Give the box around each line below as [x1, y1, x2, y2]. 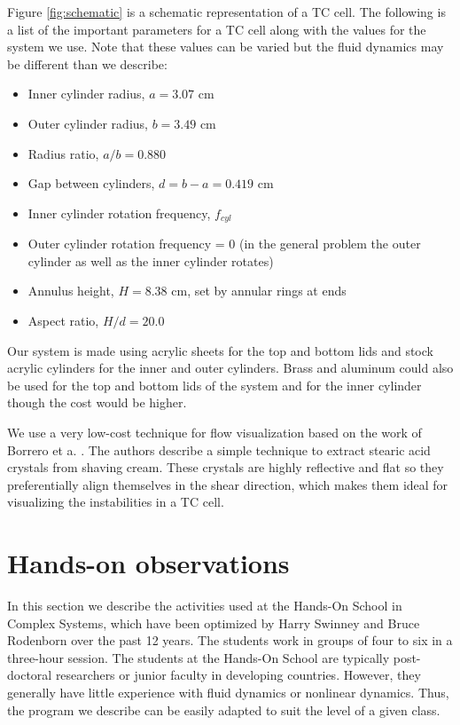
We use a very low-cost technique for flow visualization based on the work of [7, 422, 422, 441]
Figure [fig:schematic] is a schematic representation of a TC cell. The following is [7, 3, 446, 20]
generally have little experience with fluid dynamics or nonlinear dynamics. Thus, [7, 683, 449, 702]
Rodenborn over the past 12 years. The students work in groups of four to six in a [7, 631, 453, 650]
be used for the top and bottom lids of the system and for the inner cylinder [7, 375, 422, 394]
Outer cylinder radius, [27, 114, 148, 132]
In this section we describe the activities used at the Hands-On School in [7, 596, 402, 615]
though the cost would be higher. [7, 393, 187, 412]
